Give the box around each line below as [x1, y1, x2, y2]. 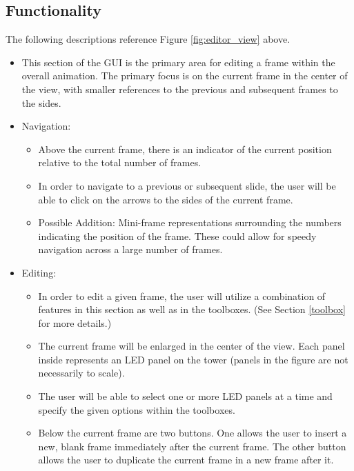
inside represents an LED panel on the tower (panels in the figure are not [38, 352, 348, 366]
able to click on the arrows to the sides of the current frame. [38, 192, 293, 206]
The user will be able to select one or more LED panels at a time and [38, 389, 333, 403]
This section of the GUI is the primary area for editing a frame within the [21, 54, 335, 69]
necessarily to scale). [38, 365, 125, 380]
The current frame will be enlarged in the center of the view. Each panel [38, 339, 345, 353]
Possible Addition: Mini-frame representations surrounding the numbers [38, 215, 342, 230]
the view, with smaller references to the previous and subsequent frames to [21, 81, 338, 96]
